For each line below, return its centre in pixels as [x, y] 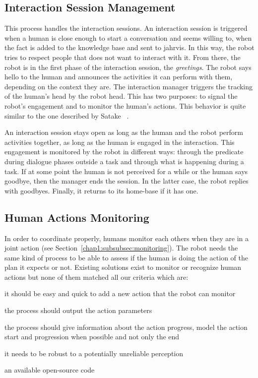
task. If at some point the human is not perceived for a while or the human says [126, 171]
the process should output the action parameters [78, 310]
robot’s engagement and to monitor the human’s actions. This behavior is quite [125, 105]
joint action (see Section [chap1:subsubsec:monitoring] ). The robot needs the [121, 248]
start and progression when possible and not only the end [92, 337]
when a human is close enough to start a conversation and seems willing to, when [128, 37]
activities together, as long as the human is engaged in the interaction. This [120, 142]
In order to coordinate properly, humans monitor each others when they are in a [127, 238]
